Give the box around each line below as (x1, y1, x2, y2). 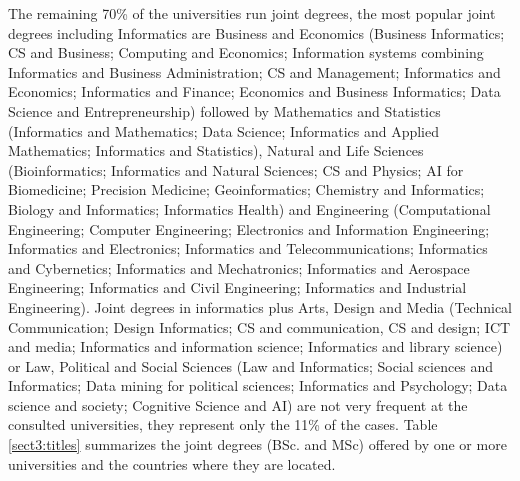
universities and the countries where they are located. (8, 453, 336, 474)
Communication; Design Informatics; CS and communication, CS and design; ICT (8, 316, 511, 337)
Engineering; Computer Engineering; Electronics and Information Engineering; (8, 218, 490, 239)
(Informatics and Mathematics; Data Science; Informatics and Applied (8, 120, 440, 141)
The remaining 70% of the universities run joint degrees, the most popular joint (8, 3, 496, 23)
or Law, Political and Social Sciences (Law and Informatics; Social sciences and (8, 355, 494, 376)
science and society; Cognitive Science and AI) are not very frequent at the (8, 394, 468, 415)
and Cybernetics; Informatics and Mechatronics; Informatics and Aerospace (8, 257, 470, 278)
